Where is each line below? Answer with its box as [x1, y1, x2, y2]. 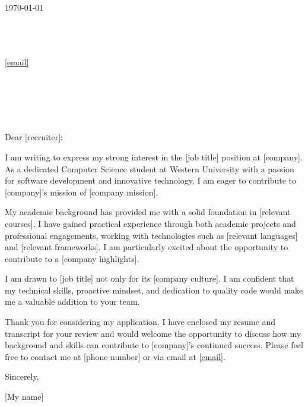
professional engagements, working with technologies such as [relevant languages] [5, 229, 298, 241]
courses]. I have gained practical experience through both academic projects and [5, 217, 296, 229]
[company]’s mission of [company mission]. [5, 185, 158, 198]
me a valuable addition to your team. [5, 295, 140, 308]
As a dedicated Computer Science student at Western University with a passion [5, 162, 294, 175]
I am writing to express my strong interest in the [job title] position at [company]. [5, 150, 303, 163]
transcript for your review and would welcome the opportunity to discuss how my [5, 327, 301, 339]
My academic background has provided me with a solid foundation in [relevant [5, 206, 291, 218]
